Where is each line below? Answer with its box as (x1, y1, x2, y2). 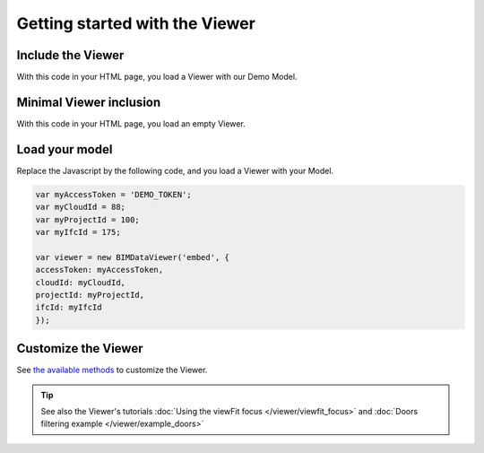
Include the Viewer (16, 48, 125, 63)
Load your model (16, 142, 113, 157)
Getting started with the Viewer (16, 13, 255, 33)
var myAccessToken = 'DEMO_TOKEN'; (35, 189, 192, 199)
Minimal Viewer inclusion (16, 94, 161, 109)
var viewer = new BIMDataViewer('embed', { (35, 252, 230, 262)
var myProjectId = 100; (35, 214, 141, 224)
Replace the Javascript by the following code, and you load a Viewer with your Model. (16, 165, 334, 176)
